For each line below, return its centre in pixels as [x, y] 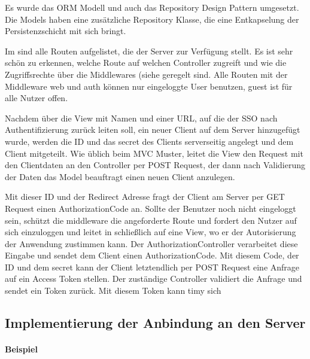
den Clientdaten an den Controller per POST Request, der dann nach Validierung [155, 165]
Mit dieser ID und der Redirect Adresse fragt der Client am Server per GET [145, 197]
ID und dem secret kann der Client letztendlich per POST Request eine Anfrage [152, 267]
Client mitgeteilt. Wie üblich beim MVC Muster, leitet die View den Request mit [154, 153]
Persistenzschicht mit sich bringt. [66, 31]
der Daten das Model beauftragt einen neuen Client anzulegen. [120, 176]
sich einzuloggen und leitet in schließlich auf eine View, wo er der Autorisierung [151, 232]
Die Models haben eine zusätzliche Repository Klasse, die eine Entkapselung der [152, 19]
